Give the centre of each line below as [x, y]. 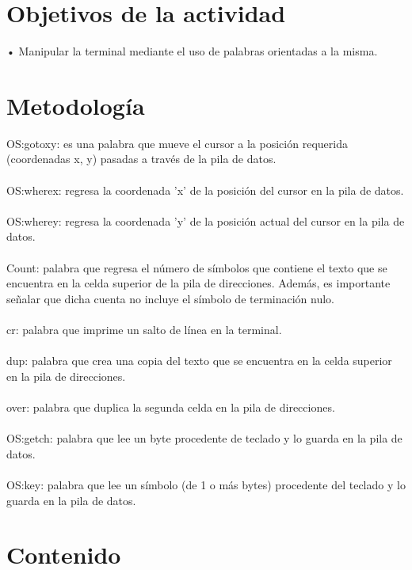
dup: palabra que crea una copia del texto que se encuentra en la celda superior [199, 361]
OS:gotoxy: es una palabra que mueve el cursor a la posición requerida [177, 143]
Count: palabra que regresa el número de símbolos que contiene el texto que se [197, 267]
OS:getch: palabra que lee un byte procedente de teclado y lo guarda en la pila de [204, 438]
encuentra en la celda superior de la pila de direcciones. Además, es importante [198, 283]
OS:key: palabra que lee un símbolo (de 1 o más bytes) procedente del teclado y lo [206, 484]
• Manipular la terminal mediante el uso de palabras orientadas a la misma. [192, 51]
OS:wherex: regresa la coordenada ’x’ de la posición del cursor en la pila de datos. [205, 190]
